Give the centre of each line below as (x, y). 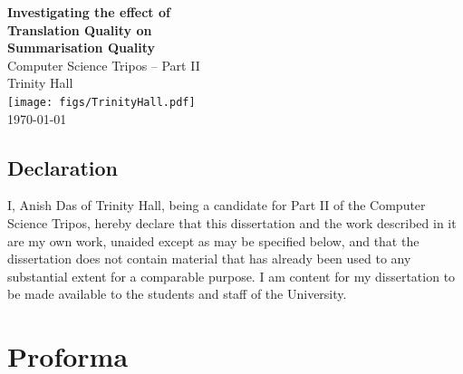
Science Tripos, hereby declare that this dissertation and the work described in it (232, 223)
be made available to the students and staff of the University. (177, 294)
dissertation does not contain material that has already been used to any (209, 259)
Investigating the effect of (89, 12)
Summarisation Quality (82, 48)
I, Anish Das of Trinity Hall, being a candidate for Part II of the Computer (217, 205)
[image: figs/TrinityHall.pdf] (101, 102)
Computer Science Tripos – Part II (104, 65)
